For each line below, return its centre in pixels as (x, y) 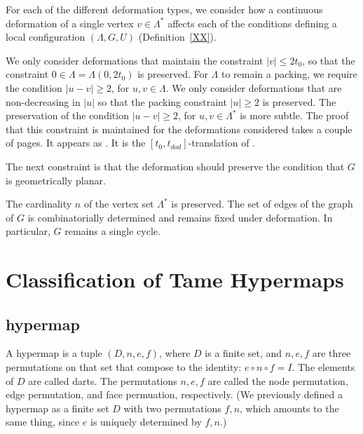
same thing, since (43, 422)
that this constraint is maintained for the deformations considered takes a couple (179, 129)
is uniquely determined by (146, 422)
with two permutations (172, 408)
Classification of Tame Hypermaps (175, 279)
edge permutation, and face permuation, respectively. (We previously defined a (174, 394)
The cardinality (39, 204)
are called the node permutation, (278, 380)
